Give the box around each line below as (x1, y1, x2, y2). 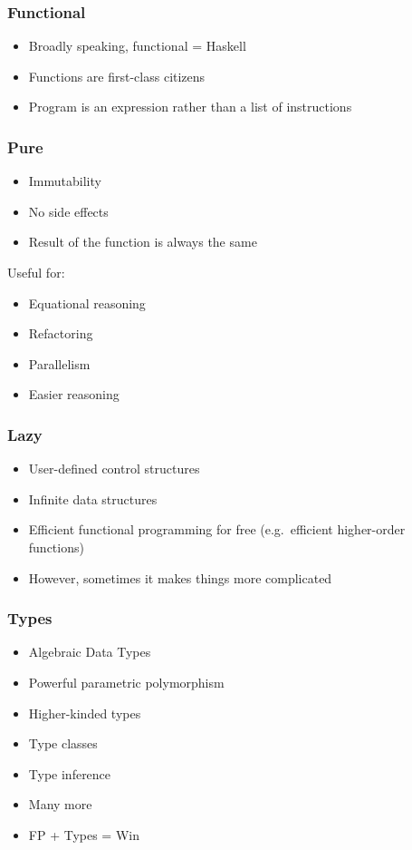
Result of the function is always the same (28, 232, 257, 251)
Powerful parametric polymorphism (28, 672, 225, 691)
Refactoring (28, 324, 93, 343)
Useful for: (7, 263, 65, 281)
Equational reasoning (28, 293, 146, 312)
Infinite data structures (28, 489, 158, 508)
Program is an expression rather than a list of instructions (28, 97, 352, 116)
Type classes (28, 734, 98, 753)
